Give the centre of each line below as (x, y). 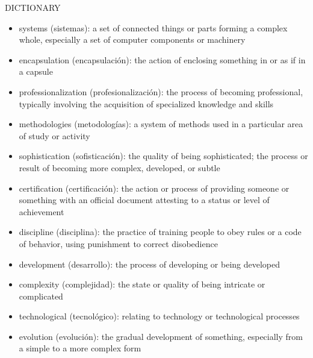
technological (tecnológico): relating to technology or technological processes (159, 316)
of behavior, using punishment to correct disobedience (118, 243)
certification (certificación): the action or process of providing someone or (154, 188)
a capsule (36, 71)
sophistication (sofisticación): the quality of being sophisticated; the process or (163, 156)
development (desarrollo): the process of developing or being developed (150, 264)
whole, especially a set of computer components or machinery (132, 39)
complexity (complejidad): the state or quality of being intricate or (142, 284)
